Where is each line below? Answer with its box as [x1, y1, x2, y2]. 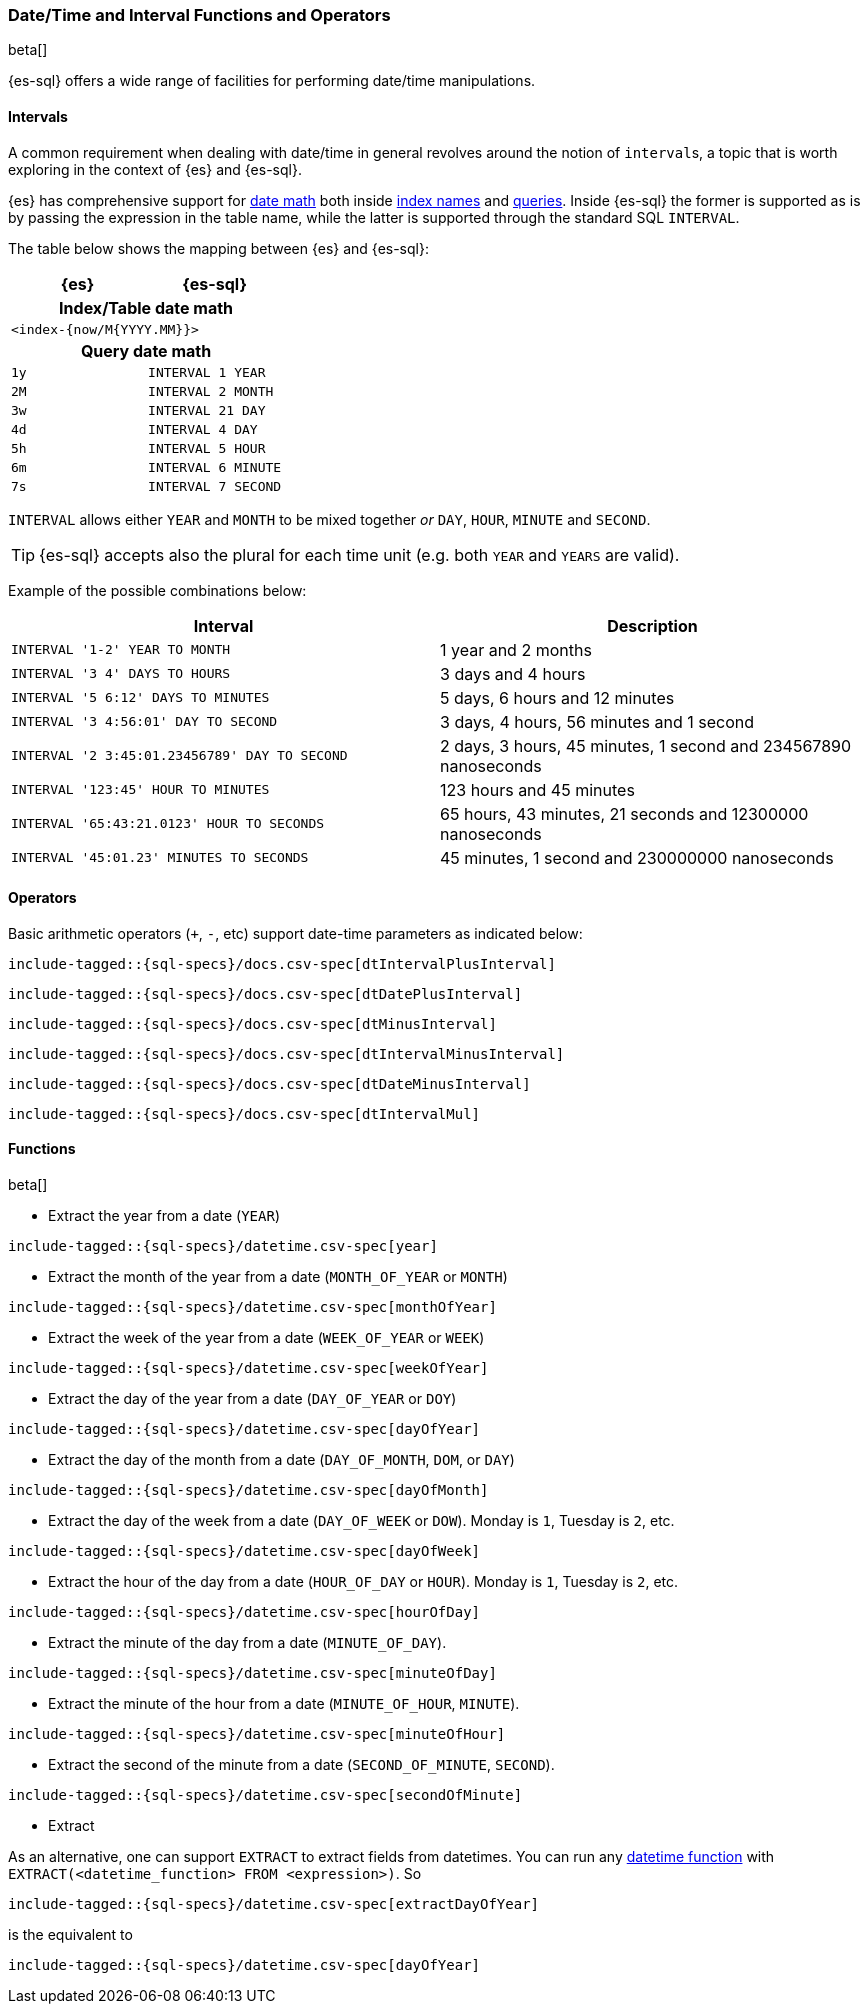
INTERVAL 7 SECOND [148, 478, 282, 494]
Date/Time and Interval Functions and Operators [8, 5, 391, 25]
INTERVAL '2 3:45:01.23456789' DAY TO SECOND [11, 748, 348, 764]
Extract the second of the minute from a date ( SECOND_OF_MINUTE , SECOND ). [48, 1756, 555, 1774]
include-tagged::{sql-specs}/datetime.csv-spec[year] [8, 1238, 438, 1255]
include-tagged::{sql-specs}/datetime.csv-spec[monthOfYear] [8, 1299, 497, 1316]
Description [607, 615, 698, 636]
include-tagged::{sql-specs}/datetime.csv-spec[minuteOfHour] [8, 1726, 506, 1743]
